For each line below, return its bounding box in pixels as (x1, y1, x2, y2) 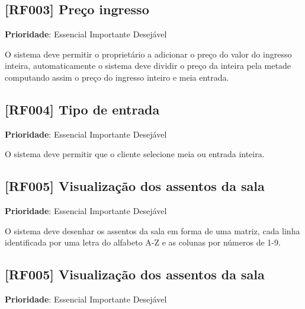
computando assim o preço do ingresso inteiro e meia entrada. (5, 71, 229, 83)
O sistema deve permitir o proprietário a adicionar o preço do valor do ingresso (5, 47, 292, 60)
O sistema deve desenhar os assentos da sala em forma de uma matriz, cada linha (5, 224, 300, 237)
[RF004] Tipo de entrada (5, 100, 160, 118)
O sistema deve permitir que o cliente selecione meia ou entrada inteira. (5, 148, 265, 160)
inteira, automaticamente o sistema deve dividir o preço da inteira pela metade (5, 59, 291, 72)
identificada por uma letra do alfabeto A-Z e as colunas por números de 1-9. (5, 236, 281, 249)
